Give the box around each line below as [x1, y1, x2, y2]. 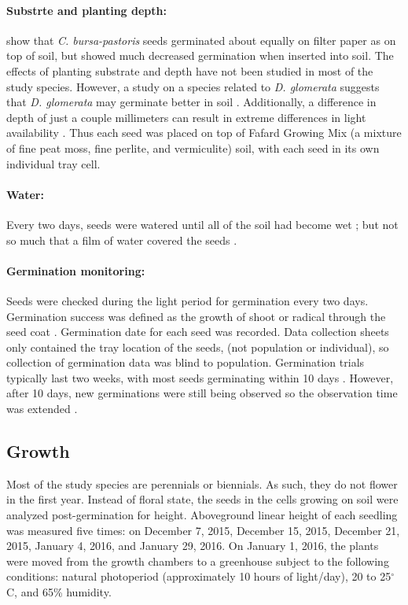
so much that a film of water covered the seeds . [6, 231, 237, 248]
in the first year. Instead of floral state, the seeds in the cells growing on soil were [6, 491, 399, 507]
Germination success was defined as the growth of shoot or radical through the [6, 308, 386, 324]
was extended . [6, 400, 78, 417]
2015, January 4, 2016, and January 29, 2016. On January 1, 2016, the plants [6, 537, 379, 554]
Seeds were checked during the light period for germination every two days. [6, 292, 369, 308]
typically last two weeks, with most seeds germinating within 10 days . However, [6, 369, 394, 386]
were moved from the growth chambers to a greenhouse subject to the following [6, 552, 389, 569]
